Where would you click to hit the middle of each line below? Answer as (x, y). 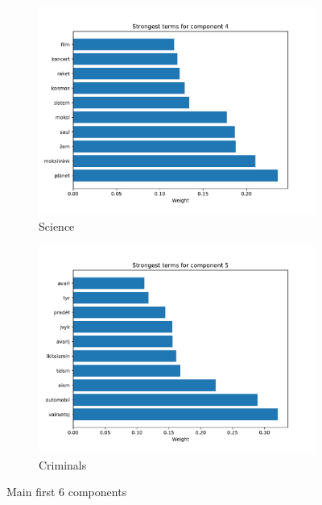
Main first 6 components (67, 492)
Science (57, 225)
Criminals (63, 464)
